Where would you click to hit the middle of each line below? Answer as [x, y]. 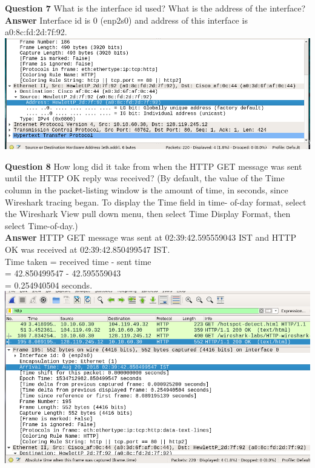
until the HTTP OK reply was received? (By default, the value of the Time [145, 178]
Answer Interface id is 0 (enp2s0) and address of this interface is [126, 20]
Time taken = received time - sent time [78, 261]
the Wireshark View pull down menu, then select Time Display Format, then [148, 214]
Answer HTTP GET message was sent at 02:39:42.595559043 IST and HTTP [151, 237]
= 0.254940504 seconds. [49, 285]
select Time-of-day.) [41, 225]
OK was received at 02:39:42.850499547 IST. [88, 249]
